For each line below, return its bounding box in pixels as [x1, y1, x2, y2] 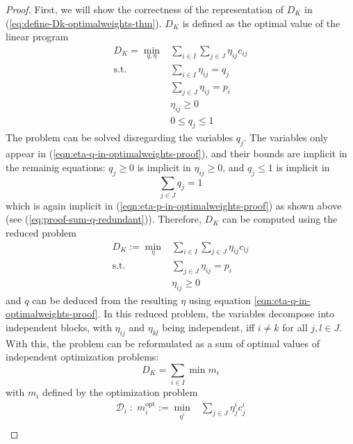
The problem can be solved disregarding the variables [6, 130, 233, 145]
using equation [188, 292, 251, 307]
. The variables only [243, 130, 329, 145]
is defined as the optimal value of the [182, 15, 340, 30]
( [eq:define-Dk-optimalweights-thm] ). [6, 15, 162, 30]
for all [282, 319, 308, 334]
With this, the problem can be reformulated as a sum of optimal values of [6, 335, 320, 350]
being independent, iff [162, 319, 255, 334]
